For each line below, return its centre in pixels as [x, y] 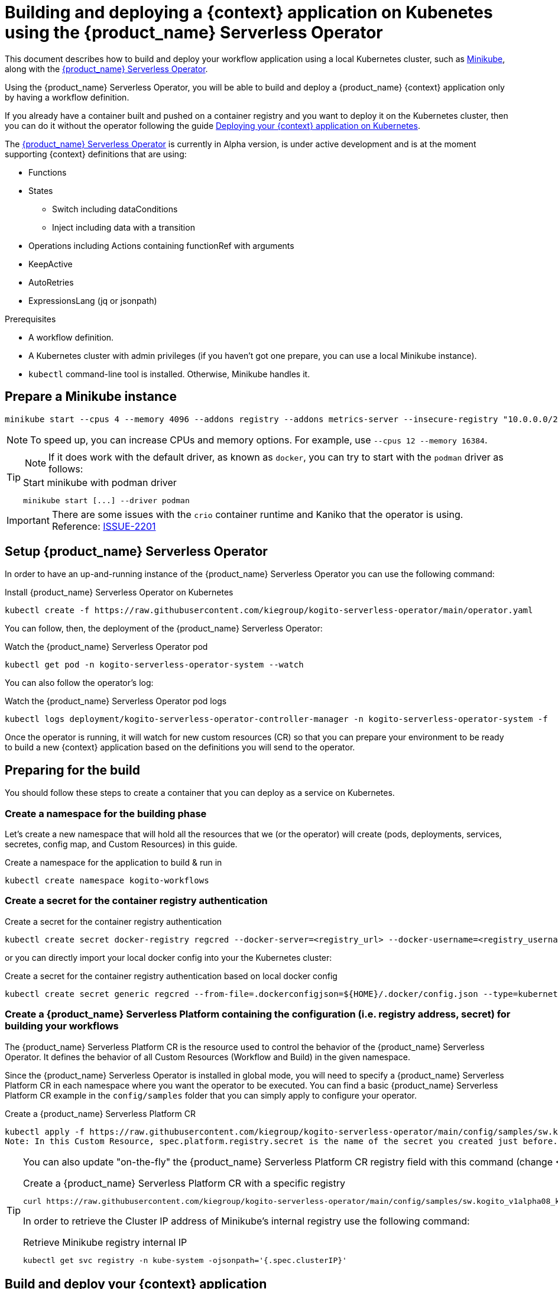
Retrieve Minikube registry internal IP [105, 1242]
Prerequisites [30, 319]
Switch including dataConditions [115, 209]
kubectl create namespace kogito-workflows [107, 881]
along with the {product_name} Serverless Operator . [106, 69]
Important [28, 520]
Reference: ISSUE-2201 [104, 526]
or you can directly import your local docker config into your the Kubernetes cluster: [168, 957]
